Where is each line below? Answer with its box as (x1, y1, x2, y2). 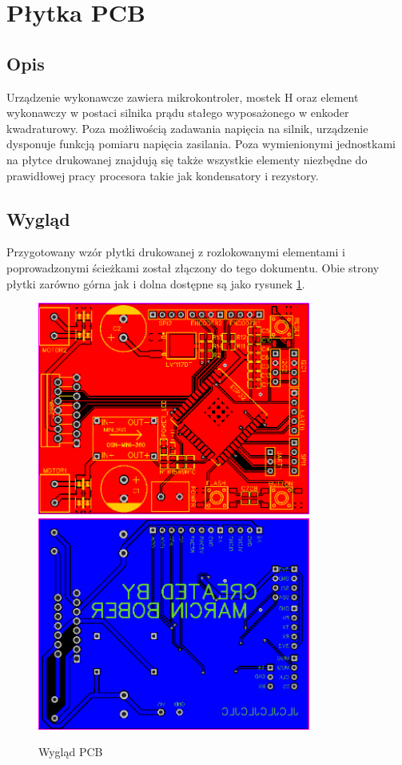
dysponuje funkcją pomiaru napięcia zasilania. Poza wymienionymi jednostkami (6, 135, 396, 152)
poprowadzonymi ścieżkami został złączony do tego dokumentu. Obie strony (6, 259, 380, 276)
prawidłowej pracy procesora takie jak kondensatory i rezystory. (6, 167, 319, 183)
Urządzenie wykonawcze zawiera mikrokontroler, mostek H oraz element (6, 88, 359, 105)
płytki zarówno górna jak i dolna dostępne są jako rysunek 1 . (6, 275, 305, 292)
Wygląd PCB (38, 743, 103, 760)
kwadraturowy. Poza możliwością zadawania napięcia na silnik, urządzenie (6, 119, 368, 136)
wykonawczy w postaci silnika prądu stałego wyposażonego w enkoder (6, 104, 349, 121)
